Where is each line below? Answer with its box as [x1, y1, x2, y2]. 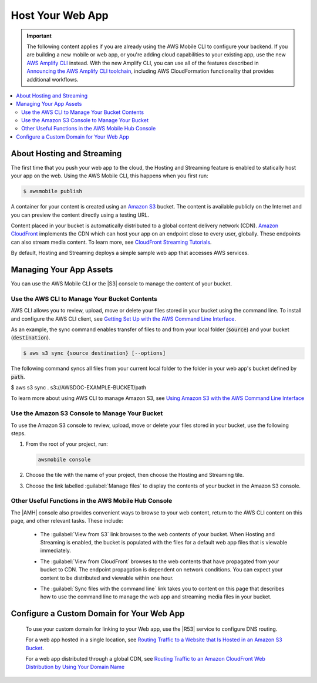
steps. [11, 429, 26, 437]
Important [26, 32, 52, 39]
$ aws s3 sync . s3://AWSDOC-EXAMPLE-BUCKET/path [11, 384, 147, 391]
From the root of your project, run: [25, 440, 108, 448]
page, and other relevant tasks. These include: [11, 517, 123, 524]
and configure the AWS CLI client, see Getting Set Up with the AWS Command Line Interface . [11, 315, 237, 322]
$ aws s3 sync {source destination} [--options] [23, 350, 166, 356]
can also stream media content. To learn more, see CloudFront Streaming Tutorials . [11, 238, 212, 245]
